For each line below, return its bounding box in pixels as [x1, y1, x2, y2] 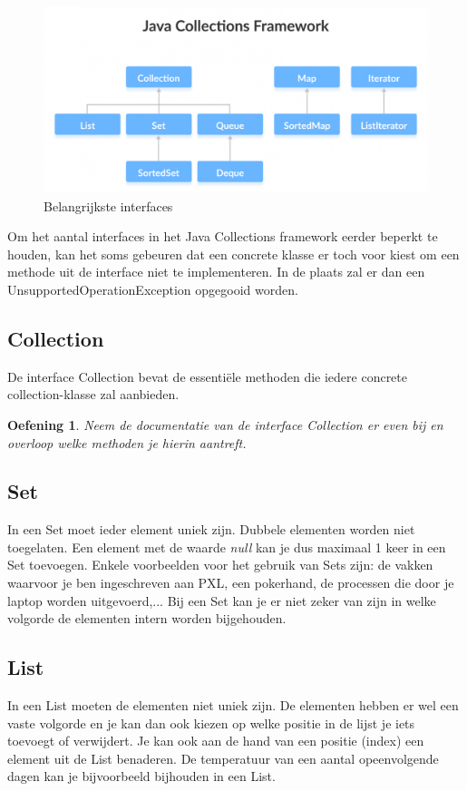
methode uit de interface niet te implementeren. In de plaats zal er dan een [7, 262, 425, 281]
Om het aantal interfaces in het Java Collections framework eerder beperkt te [7, 227, 438, 246]
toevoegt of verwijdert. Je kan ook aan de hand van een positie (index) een [7, 731, 424, 750]
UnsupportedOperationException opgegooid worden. [7, 279, 298, 298]
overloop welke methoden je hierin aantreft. [7, 433, 247, 452]
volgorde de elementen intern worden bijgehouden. [7, 609, 287, 628]
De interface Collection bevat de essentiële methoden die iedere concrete [7, 366, 407, 386]
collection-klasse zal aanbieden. [7, 385, 180, 404]
